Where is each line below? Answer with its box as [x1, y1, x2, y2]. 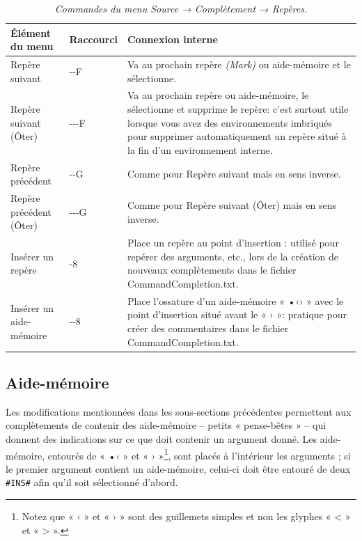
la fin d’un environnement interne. [127, 142, 273, 157]
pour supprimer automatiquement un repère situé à [127, 129, 347, 143]
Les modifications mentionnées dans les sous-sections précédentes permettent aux [6, 404, 352, 418]
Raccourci [69, 32, 118, 47]
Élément [10, 25, 51, 40]
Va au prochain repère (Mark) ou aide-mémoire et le [127, 57, 351, 72]
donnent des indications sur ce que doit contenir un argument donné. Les [6, 432, 317, 446]
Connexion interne [127, 32, 218, 47]
